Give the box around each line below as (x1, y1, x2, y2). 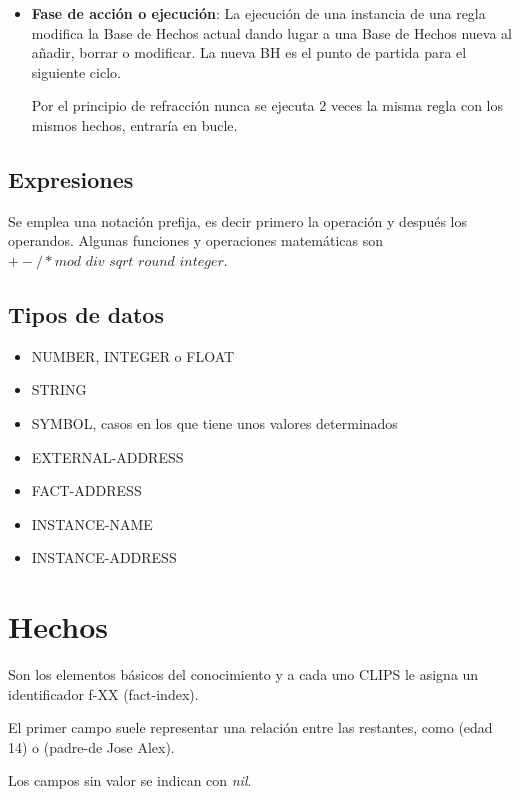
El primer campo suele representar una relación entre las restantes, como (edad (8, 717, 493, 738)
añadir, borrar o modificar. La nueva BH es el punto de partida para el (31, 42, 467, 63)
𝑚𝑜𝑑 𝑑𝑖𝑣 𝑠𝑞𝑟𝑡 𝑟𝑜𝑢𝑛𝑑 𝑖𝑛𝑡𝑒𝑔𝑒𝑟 (54, 254, 224, 269)
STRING (31, 379, 87, 400)
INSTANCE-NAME (31, 513, 153, 534)
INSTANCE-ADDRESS (31, 547, 177, 568)
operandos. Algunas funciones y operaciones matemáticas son (8, 230, 384, 251)
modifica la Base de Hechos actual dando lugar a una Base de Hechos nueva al (31, 22, 512, 43)
